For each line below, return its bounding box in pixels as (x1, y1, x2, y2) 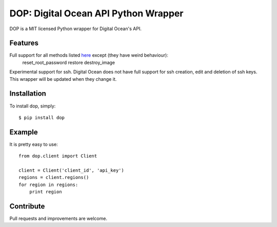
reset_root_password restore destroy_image (22, 59, 115, 65)
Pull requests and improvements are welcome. (9, 215, 108, 222)
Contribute (9, 202, 45, 211)
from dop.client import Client (18, 153, 97, 159)
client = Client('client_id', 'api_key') (18, 168, 124, 173)
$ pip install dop (18, 115, 65, 120)
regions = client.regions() (18, 174, 89, 180)
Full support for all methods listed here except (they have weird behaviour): (9, 52, 169, 58)
